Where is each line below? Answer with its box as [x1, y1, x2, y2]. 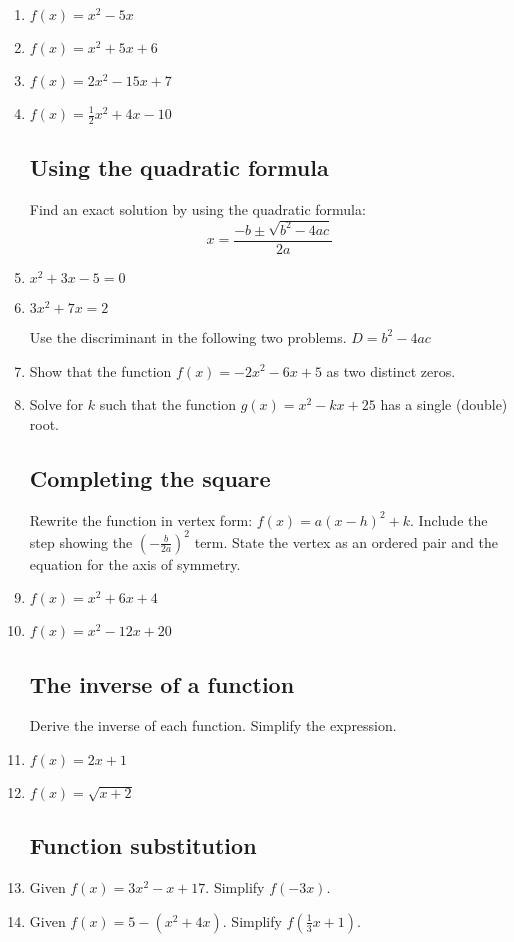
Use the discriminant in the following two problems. [29, 326, 347, 347]
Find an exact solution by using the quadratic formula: [29, 199, 366, 220]
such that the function [99, 394, 236, 415]
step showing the [29, 531, 133, 552]
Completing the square [29, 462, 271, 493]
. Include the [410, 509, 488, 530]
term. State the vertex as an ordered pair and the [194, 531, 498, 552]
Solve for [29, 394, 84, 415]
